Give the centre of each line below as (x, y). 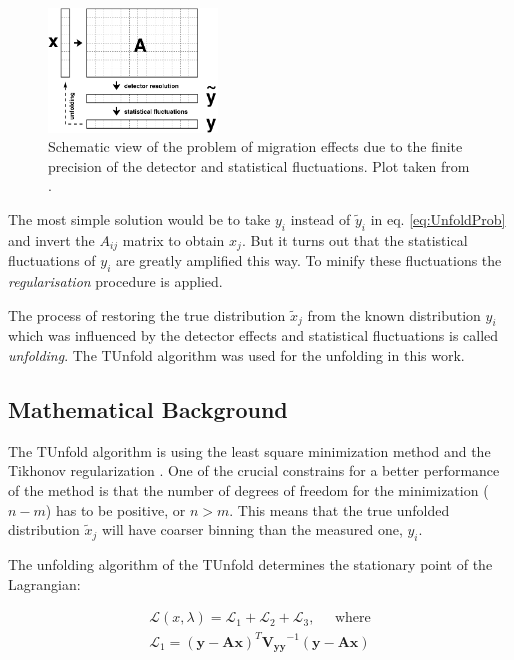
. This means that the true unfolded (339, 509)
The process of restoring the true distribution (147, 314)
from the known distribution (394, 314)
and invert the (51, 239)
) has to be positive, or (115, 509)
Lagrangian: (44, 583)
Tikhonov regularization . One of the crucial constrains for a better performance (254, 470)
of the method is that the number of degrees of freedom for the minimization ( (248, 489)
